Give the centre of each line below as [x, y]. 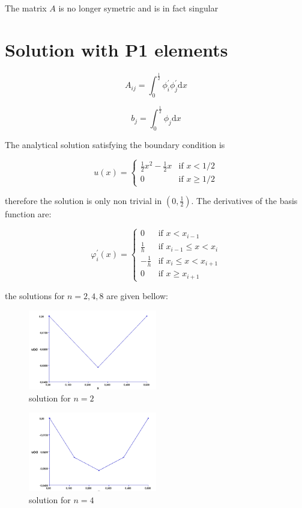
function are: [28, 213]
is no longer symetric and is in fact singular [138, 8]
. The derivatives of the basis [244, 200]
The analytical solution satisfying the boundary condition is [115, 145]
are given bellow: [137, 295]
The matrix [26, 8]
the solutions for [35, 295]
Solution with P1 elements [116, 49]
